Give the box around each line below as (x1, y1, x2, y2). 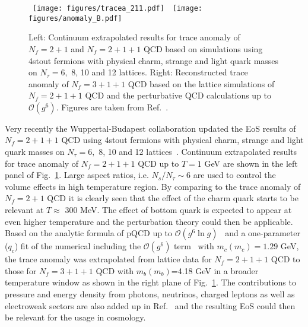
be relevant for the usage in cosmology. (5, 311, 146, 323)
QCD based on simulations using (143, 42, 263, 55)
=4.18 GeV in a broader (171, 264, 259, 277)
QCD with (96, 264, 134, 277)
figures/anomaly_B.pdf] (28, 14, 122, 23)
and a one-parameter (225, 227, 301, 239)
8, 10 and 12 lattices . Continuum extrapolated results (99, 145, 297, 158)
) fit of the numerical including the (14, 240, 141, 252)
